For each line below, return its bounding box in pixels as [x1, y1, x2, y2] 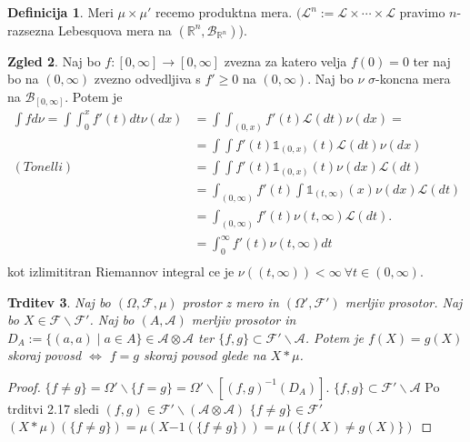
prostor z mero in [182, 292, 279, 311]
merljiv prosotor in [191, 310, 296, 329]
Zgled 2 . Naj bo [7, 51, 101, 70]
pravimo [399, 3, 445, 21]
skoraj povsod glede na [144, 346, 266, 365]
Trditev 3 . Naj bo [7, 292, 111, 311]
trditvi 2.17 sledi [7, 398, 99, 417]
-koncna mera [375, 69, 451, 88]
